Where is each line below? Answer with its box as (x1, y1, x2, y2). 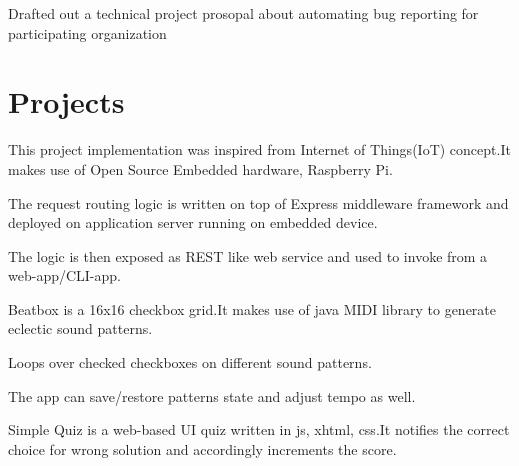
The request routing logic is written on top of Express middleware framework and (8, 192, 509, 213)
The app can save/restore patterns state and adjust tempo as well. (8, 385, 416, 406)
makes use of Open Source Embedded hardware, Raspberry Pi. (8, 158, 393, 179)
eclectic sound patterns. (8, 318, 153, 339)
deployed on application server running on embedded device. (8, 212, 378, 233)
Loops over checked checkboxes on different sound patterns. (8, 352, 372, 373)
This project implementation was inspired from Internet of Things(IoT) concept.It (8, 139, 511, 160)
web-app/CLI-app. (8, 265, 121, 286)
